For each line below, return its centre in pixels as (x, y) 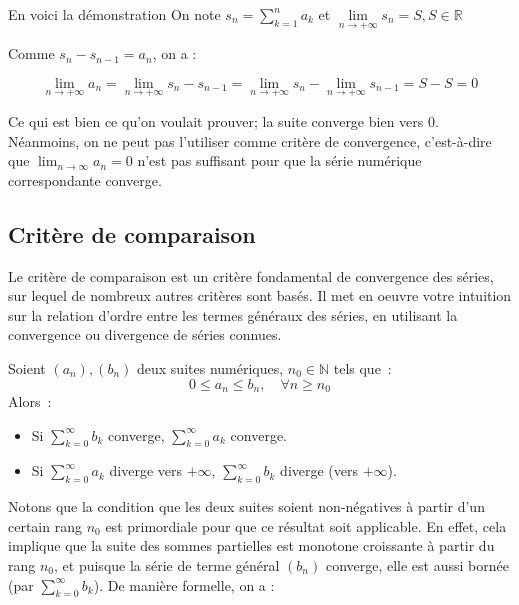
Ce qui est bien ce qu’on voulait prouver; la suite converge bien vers (216, 121)
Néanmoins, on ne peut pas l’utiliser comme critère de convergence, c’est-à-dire (250, 140)
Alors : (30, 401)
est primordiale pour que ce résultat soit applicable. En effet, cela (306, 525)
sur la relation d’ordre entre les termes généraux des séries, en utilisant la (233, 314)
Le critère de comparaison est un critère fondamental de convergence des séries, (251, 275)
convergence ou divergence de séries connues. (145, 334)
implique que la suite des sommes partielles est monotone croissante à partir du (251, 545)
